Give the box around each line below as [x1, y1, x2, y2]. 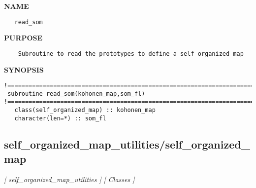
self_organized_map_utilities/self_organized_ [4, 136, 250, 151]
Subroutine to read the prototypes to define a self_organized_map [18, 50, 244, 57]
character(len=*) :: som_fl [14, 114, 106, 122]
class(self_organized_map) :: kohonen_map [14, 107, 156, 114]
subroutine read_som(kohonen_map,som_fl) [7, 90, 145, 97]
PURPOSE [4, 33, 43, 43]
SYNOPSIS [4, 64, 44, 75]
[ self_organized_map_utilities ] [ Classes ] [4, 174, 135, 184]
